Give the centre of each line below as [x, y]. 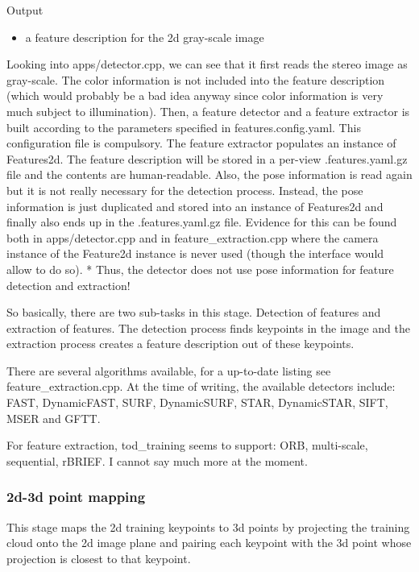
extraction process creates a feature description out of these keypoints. [180, 344]
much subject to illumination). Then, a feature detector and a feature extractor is [208, 111]
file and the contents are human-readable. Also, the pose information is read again [209, 174]
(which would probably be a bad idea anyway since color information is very [195, 95]
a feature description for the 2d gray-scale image [145, 37]
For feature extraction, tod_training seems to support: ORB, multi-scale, [187, 445]
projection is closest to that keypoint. [99, 558]
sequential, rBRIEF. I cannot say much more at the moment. [157, 460]
